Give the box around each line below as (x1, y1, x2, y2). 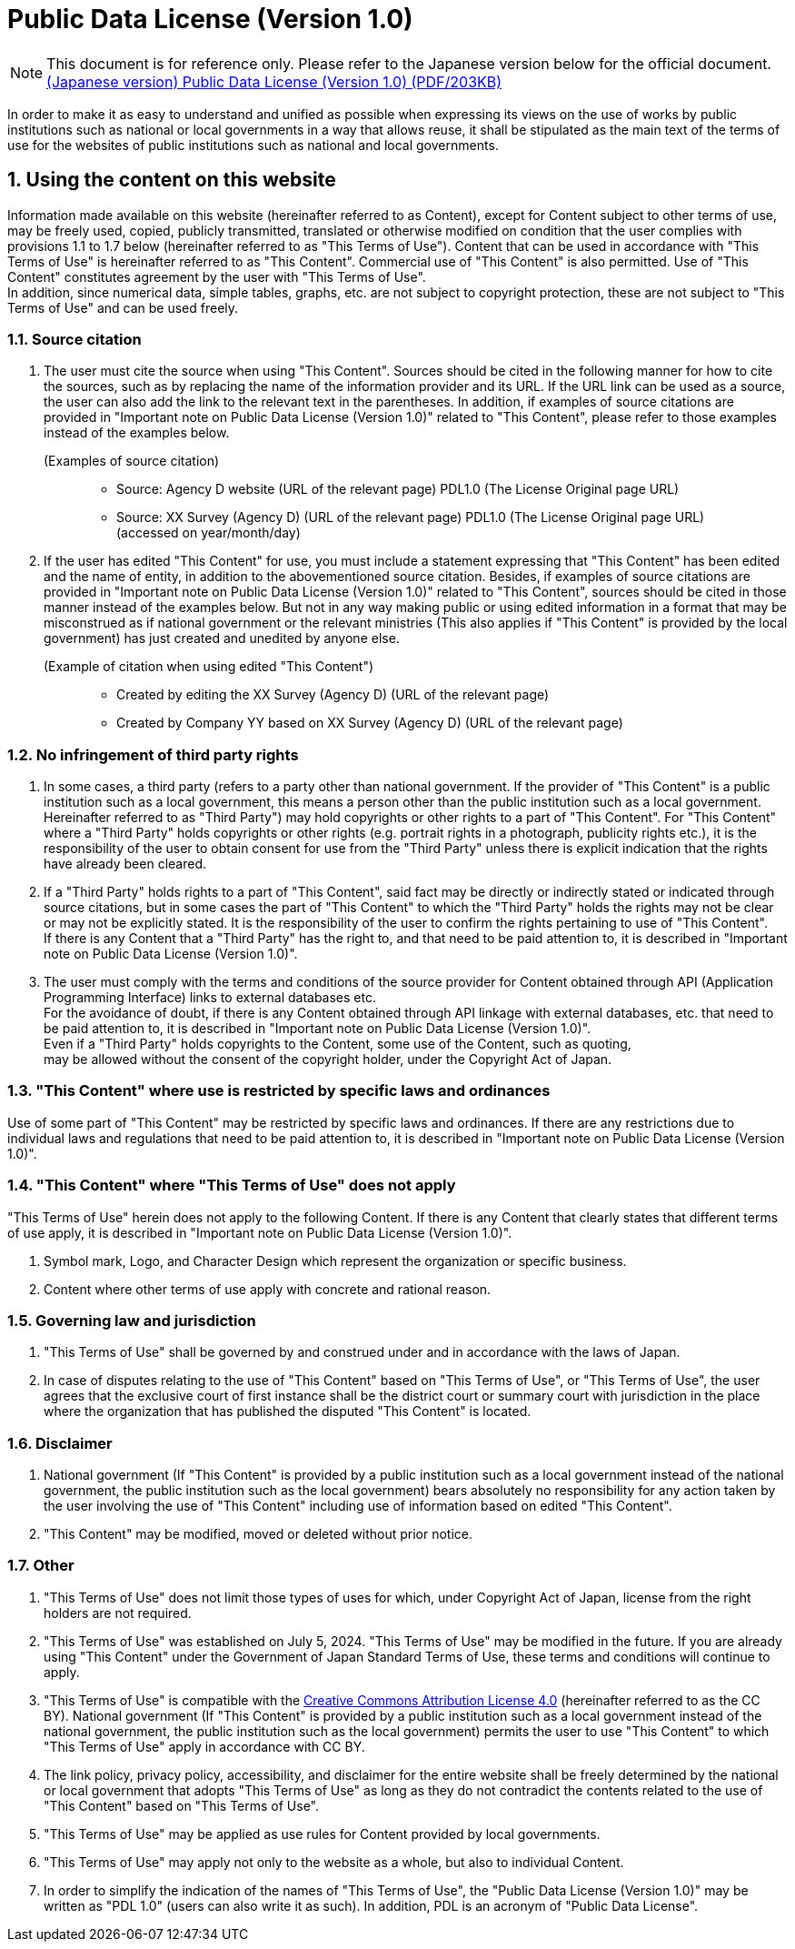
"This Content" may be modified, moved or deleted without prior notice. (44, 1526, 473, 1542)
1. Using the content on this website (7, 168, 336, 192)
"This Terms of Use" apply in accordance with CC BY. (44, 1738, 365, 1754)
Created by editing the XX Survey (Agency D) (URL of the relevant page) (116, 687, 550, 703)
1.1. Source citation (7, 329, 142, 348)
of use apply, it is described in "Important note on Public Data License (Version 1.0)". (7, 1224, 512, 1241)
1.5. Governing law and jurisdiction (7, 1311, 256, 1330)
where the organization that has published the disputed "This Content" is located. (44, 1403, 532, 1420)
